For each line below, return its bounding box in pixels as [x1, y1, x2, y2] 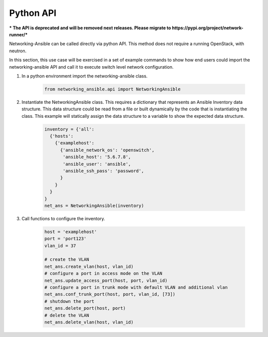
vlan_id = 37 [44, 243, 76, 249]
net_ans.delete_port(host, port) [44, 306, 126, 311]
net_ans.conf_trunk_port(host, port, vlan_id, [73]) [44, 291, 176, 297]
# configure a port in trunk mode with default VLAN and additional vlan [44, 285, 228, 290]
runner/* [9, 31, 28, 37]
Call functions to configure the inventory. [21, 215, 105, 221]
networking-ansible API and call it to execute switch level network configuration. [9, 64, 174, 70]
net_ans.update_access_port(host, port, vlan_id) [44, 277, 168, 283]
